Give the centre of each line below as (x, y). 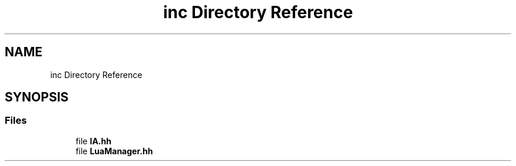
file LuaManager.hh (114, 151)
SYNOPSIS (37, 97)
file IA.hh (93, 141)
